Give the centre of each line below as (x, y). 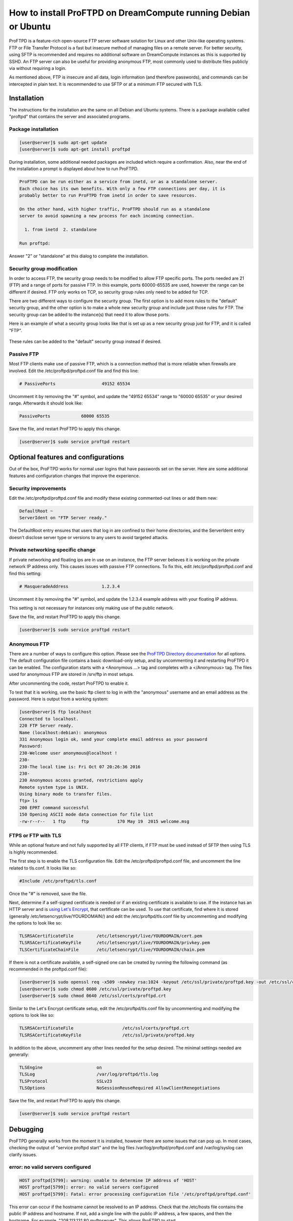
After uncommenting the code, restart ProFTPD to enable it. (69, 683)
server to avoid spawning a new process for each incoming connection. (107, 216)
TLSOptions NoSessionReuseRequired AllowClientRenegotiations (120, 1088)
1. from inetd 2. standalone (61, 230)
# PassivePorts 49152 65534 (75, 384)
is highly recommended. (33, 852)
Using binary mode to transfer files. (66, 794)
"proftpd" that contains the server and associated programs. (70, 116)
